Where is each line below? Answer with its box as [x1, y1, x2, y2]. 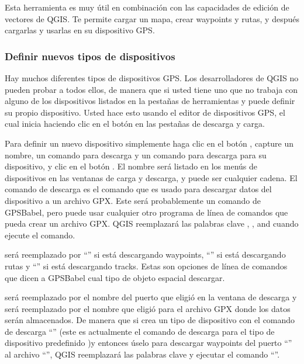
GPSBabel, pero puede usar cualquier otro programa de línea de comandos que [5, 206, 288, 218]
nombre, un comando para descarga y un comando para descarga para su [5, 148, 267, 161]
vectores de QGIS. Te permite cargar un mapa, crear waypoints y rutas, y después [5, 12, 299, 25]
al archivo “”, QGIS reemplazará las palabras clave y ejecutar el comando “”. [5, 348, 280, 360]
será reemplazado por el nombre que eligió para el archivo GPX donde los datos [5, 302, 291, 314]
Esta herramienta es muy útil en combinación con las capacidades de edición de [5, 1, 289, 13]
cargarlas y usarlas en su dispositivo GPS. [5, 24, 155, 36]
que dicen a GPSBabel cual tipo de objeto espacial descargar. [5, 271, 225, 283]
